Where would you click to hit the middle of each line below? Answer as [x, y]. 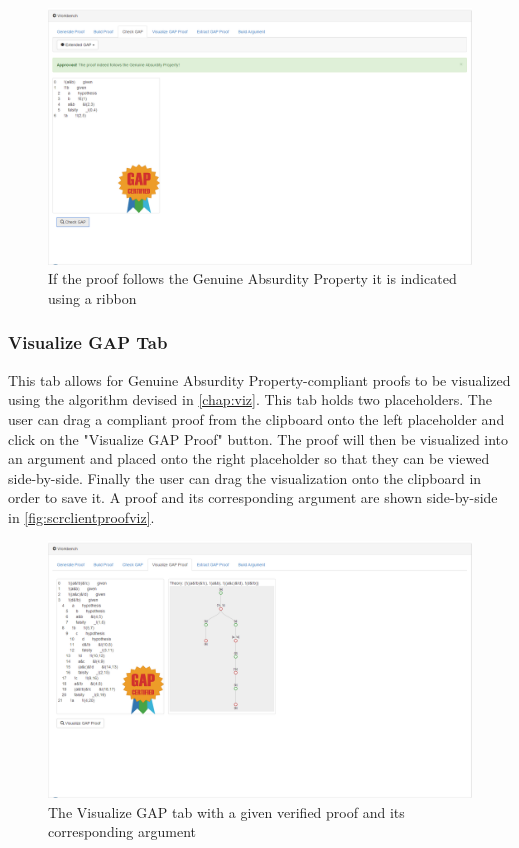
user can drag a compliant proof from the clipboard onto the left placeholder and [256, 418]
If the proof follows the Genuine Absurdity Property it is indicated [252, 278]
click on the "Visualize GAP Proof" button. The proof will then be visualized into [258, 438]
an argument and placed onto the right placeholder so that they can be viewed [249, 458]
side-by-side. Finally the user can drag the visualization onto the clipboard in [245, 477]
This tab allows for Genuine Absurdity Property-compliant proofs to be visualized [259, 379]
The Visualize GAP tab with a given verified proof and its [226, 811]
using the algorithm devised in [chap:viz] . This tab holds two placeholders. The [250, 399]
